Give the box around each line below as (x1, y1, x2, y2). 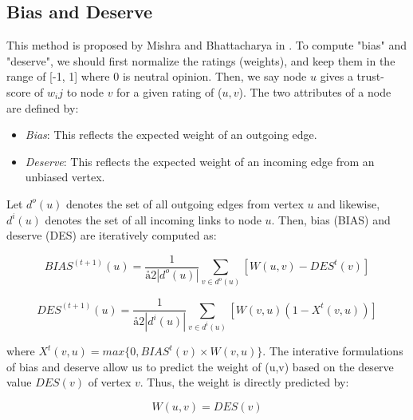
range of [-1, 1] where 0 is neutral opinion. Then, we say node (6, 68, 307, 85)
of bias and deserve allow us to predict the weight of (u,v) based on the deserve (6, 358, 394, 374)
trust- (356, 68, 384, 85)
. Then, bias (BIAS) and (271, 211, 391, 228)
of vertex (88, 374, 132, 390)
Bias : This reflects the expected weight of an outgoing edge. (25, 126, 317, 143)
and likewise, (317, 195, 380, 212)
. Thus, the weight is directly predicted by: (140, 374, 349, 390)
